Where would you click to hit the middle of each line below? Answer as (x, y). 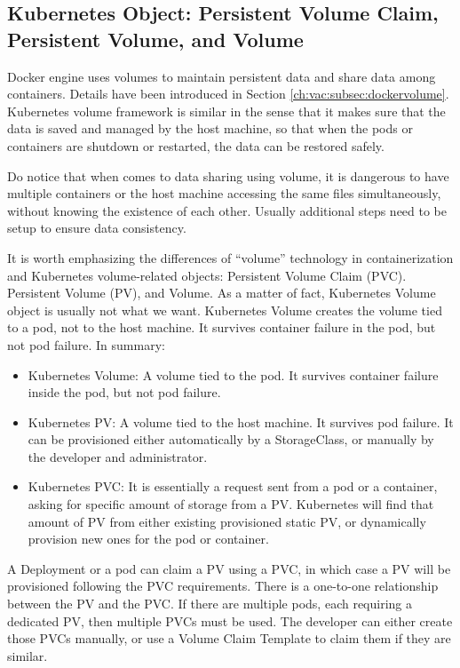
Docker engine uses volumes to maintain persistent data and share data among (222, 76)
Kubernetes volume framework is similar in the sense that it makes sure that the (226, 111)
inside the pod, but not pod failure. (124, 392)
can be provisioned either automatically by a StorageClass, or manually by (231, 439)
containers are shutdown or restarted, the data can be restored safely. (196, 145)
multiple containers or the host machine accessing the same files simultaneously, (224, 193)
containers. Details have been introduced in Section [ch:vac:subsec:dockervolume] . (228, 94)
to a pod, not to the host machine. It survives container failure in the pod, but (222, 327)
